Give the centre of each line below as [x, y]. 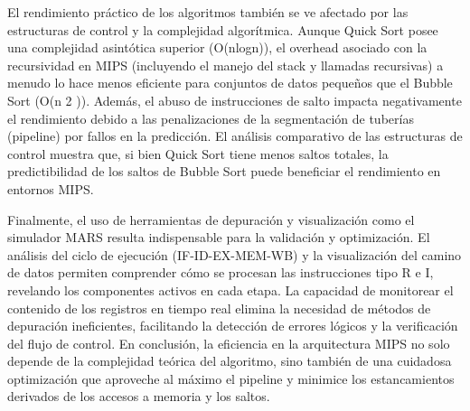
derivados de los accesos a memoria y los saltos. [139, 396]
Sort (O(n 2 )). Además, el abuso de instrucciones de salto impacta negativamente [235, 100]
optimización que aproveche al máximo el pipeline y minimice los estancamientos [231, 378]
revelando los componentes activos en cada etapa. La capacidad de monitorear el [230, 290]
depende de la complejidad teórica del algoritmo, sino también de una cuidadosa [230, 361]
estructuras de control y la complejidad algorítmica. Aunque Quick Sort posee [223, 29]
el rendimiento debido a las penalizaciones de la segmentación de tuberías [211, 118]
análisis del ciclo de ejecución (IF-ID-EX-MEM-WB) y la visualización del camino [235, 254]
